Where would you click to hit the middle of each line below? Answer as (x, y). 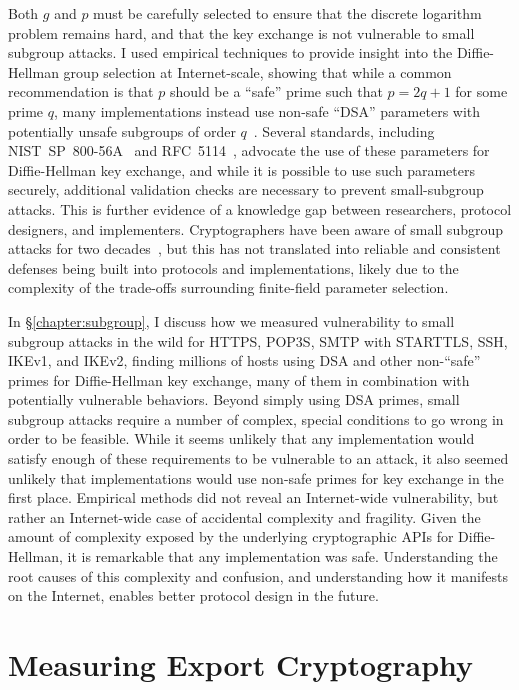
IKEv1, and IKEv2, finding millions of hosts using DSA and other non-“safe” (244, 360)
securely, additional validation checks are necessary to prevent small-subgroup (246, 189)
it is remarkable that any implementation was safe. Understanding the (282, 556)
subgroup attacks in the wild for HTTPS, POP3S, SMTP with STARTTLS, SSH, (258, 340)
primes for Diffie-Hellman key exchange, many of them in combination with (239, 379)
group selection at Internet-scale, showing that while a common (257, 71)
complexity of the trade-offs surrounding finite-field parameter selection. (228, 287)
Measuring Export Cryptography (241, 664)
